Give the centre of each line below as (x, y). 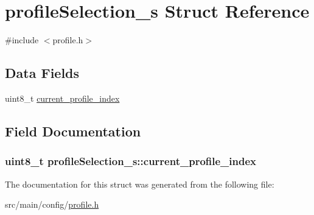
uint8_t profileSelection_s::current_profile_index (131, 161)
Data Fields (42, 73)
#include (22, 40)
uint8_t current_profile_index (62, 98)
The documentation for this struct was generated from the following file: (140, 184)
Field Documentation (73, 131)
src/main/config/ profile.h (52, 204)
